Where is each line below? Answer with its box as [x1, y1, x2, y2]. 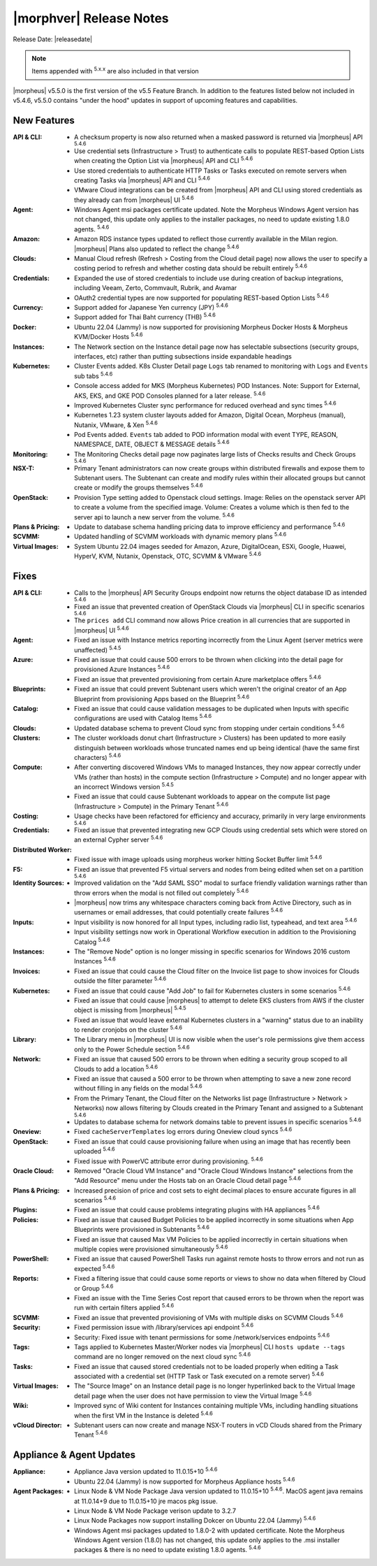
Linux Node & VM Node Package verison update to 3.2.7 [74, 1507, 237, 1515]
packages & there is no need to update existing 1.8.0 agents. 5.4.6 [74, 1544, 261, 1554]
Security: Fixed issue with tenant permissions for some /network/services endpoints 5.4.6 [74, 1332, 330, 1342]
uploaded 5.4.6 [74, 1146, 115, 1156]
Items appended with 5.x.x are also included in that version [31, 66, 199, 76]
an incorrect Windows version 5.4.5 [74, 782, 174, 791]
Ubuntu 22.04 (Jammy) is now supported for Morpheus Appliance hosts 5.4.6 [74, 1476, 295, 1486]
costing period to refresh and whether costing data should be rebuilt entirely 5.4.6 [74, 263, 307, 273]
